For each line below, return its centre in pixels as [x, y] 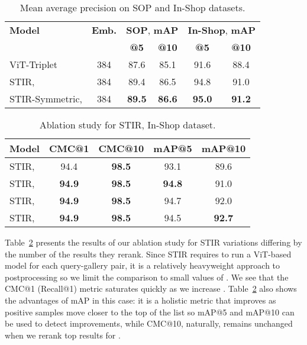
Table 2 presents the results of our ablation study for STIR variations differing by [153, 242]
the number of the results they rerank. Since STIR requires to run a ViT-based [148, 254]
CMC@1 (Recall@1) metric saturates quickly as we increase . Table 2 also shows [151, 288]
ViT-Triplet [33, 64]
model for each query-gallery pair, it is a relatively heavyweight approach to [143, 265]
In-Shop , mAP [222, 30]
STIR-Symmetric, [46, 99]
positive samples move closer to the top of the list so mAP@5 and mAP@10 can [150, 312]
